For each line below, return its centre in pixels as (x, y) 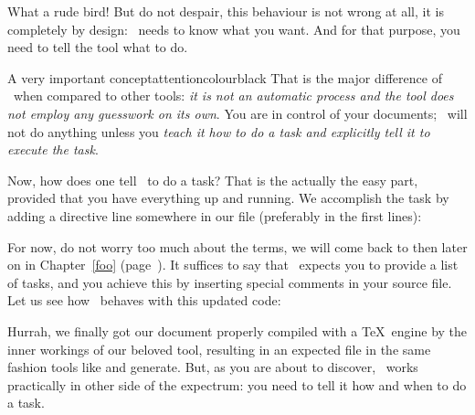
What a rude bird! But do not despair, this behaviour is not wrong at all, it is (226, 11)
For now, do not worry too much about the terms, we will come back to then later (237, 246)
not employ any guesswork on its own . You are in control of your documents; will (237, 113)
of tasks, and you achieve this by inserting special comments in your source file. (230, 282)
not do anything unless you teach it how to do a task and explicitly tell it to (219, 131)
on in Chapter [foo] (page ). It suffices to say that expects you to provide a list (233, 265)
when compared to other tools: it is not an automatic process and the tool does (233, 96)
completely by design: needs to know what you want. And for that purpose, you (234, 29)
